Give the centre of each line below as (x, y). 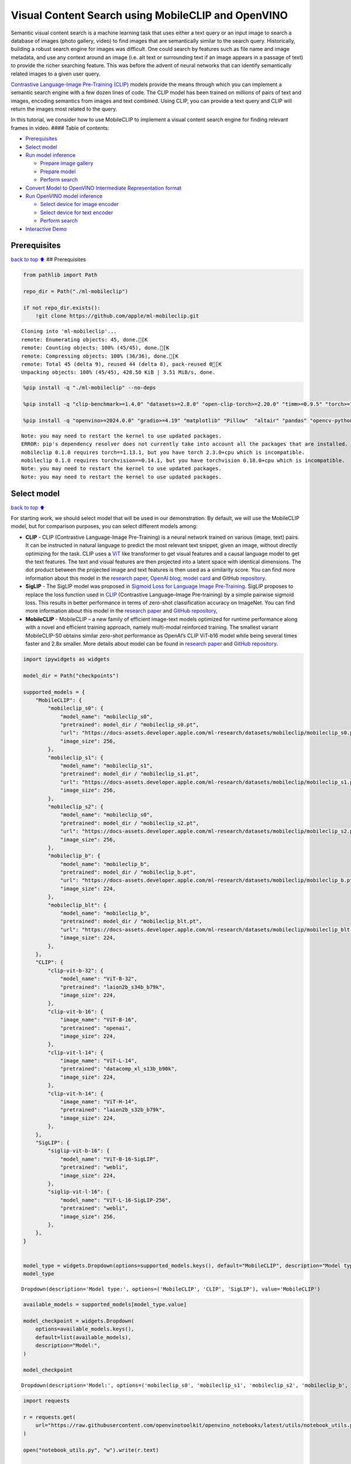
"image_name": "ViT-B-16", (99, 1020)
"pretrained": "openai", (96, 1028)
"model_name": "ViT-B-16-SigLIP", (109, 1159)
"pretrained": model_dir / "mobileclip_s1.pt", (130, 774)
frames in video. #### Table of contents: (60, 128)
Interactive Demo (46, 229)
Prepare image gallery (67, 163)
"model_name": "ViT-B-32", (99, 979)
